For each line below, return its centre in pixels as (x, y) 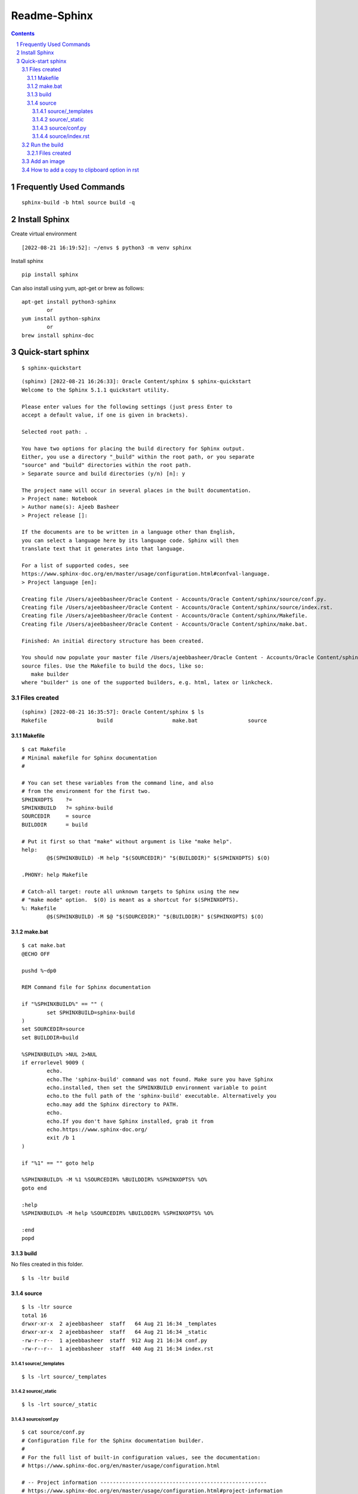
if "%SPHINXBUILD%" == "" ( (63, 1004)
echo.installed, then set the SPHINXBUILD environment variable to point (157, 1088)
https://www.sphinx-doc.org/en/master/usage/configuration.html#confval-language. (146, 574)
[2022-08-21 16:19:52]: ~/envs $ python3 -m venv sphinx (107, 247)
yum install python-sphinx (61, 319)
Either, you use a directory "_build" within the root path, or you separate (138, 457)
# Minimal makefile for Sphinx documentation (89, 758)
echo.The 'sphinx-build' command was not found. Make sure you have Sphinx (160, 1079)
